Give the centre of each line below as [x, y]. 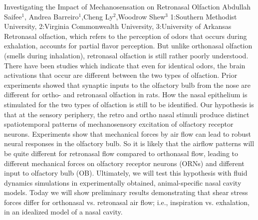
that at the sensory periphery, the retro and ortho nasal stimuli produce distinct [127, 114]
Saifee [13, 16]
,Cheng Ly [97, 16]
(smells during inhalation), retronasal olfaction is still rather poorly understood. [126, 55]
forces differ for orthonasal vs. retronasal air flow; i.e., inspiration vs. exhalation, [127, 202]
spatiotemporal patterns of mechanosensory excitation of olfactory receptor [119, 124]
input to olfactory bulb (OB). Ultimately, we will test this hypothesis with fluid [126, 173]
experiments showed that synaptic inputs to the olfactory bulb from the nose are [128, 85]
